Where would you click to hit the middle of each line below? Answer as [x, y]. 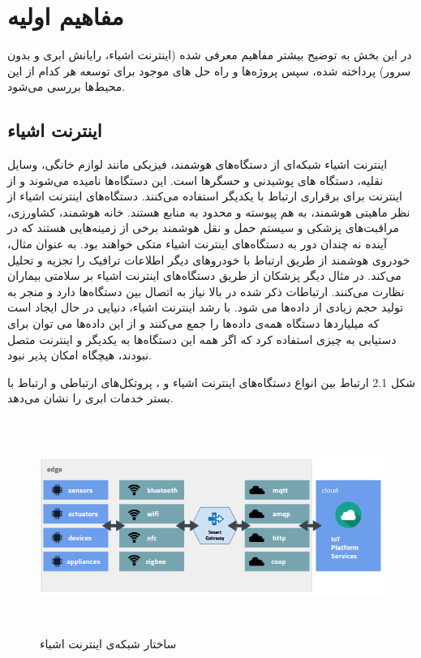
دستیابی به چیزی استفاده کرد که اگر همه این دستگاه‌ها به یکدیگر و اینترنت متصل [202, 339]
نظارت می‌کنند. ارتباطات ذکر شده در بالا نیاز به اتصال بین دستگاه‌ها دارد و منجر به [206, 291]
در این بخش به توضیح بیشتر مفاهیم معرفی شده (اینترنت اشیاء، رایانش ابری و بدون [210, 55]
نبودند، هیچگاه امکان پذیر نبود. [80, 355]
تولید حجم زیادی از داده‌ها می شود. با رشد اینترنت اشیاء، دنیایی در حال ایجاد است [206, 307]
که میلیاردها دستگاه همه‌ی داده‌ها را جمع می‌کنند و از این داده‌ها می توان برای [193, 323]
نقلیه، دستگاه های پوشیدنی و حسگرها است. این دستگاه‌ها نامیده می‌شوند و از [195, 180]
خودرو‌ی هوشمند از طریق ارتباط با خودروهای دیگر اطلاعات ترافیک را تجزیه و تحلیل [209, 259]
